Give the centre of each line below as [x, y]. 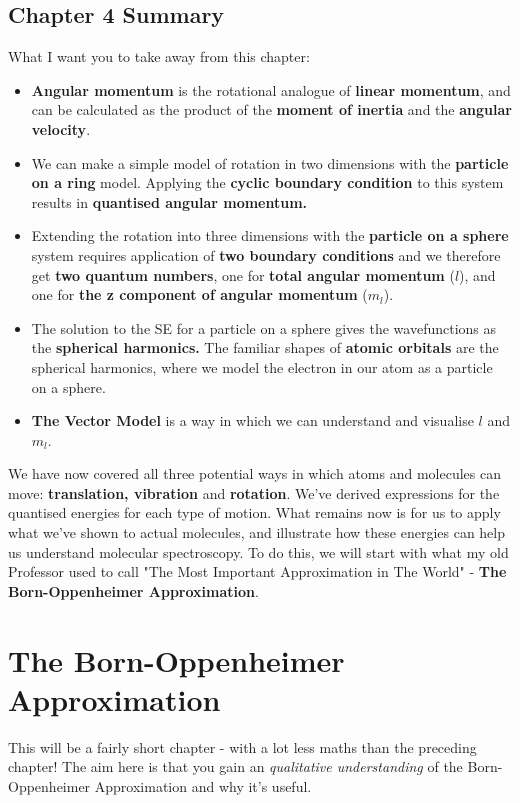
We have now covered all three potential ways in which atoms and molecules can [254, 473]
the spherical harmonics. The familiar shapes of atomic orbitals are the [265, 347]
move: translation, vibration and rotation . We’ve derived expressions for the [254, 492]
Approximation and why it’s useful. [203, 785]
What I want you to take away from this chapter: [159, 56]
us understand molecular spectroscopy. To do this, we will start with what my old [258, 551]
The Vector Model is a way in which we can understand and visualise [252, 420]
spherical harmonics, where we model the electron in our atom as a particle [262, 366]
